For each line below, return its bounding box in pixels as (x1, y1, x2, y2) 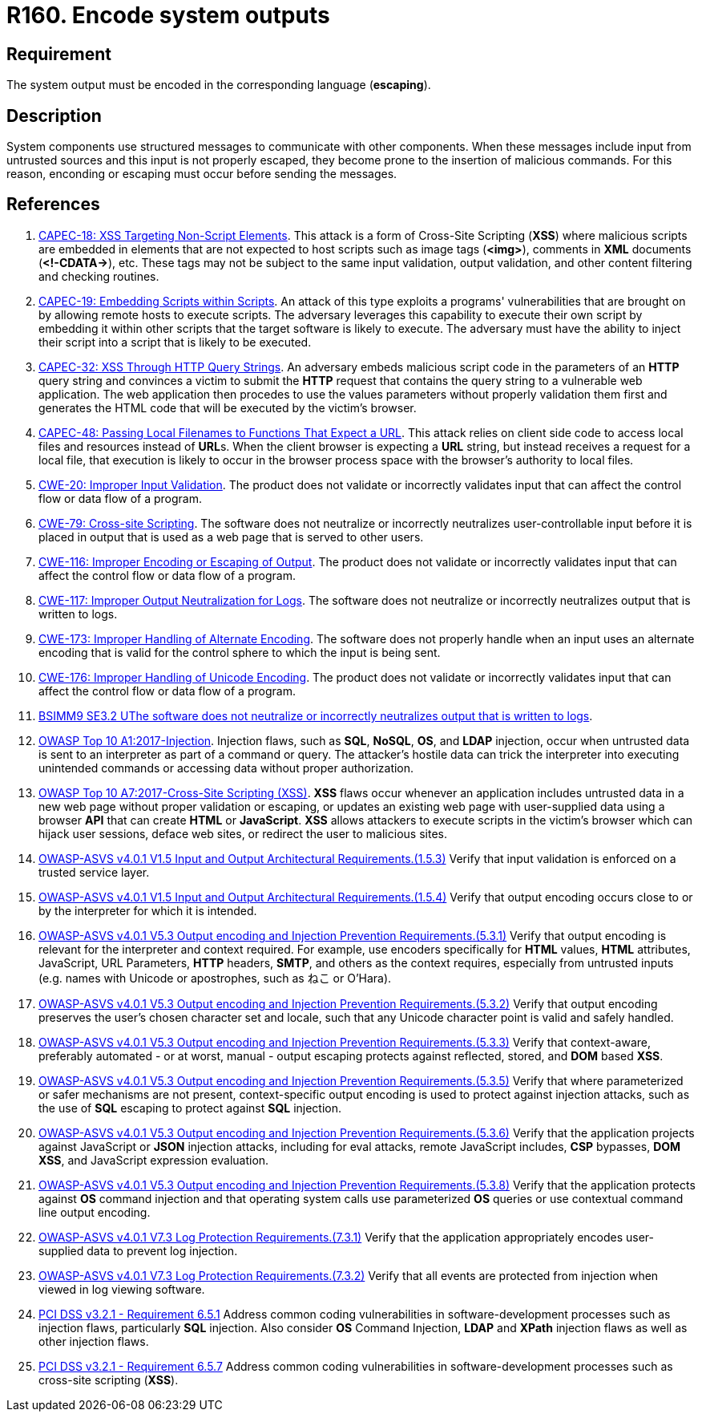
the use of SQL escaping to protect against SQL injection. (38, 1100, 342, 1115)
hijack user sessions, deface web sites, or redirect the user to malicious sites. (38, 826, 447, 841)
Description (6, 105, 102, 126)
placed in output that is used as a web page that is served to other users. (38, 529, 424, 544)
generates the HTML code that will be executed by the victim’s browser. (38, 400, 417, 415)
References (6, 194, 100, 215)
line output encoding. (38, 1205, 151, 1219)
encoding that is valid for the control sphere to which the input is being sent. (38, 645, 441, 659)
